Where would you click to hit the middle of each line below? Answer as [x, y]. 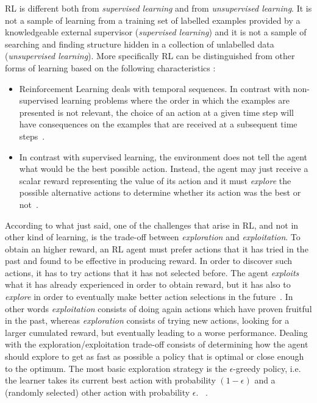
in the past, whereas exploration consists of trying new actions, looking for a [147, 320]
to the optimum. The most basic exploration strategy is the [116, 368]
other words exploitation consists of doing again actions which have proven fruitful [158, 308]
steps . [32, 136]
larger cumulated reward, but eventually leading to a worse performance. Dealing [156, 332]
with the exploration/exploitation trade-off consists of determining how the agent [157, 344]
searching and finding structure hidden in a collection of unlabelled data [140, 44]
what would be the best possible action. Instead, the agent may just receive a [164, 169]
